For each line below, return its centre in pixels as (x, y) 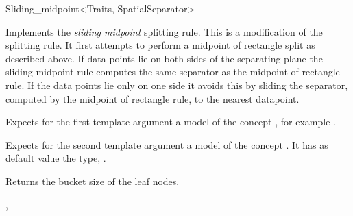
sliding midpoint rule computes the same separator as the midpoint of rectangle (173, 72)
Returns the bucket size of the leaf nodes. (93, 181)
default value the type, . (56, 158)
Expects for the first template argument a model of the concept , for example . (171, 122)
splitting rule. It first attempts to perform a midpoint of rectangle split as (160, 45)
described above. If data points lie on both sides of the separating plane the (164, 58)
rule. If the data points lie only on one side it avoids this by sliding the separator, (177, 85)
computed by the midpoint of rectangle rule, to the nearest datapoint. (153, 98)
